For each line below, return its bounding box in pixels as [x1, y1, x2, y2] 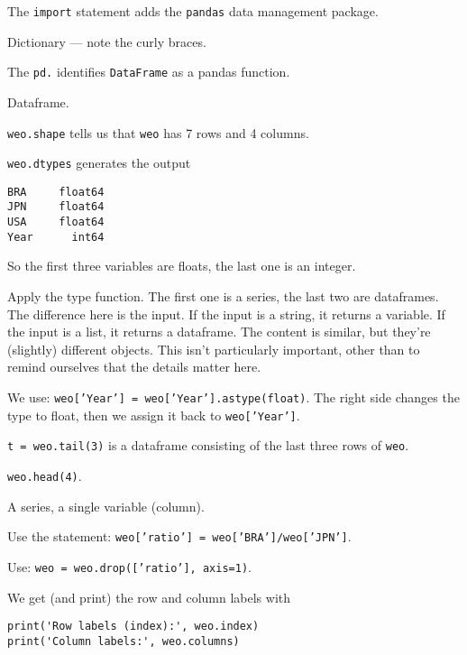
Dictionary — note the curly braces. [7, 32, 206, 51]
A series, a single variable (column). [7, 496, 205, 515]
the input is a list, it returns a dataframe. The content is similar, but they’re [7, 322, 431, 341]
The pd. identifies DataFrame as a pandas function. [7, 62, 290, 81]
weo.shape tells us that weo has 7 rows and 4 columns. [7, 123, 309, 142]
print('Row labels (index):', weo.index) [7, 620, 260, 633]
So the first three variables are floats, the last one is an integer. [7, 256, 356, 275]
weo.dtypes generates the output [7, 153, 191, 172]
